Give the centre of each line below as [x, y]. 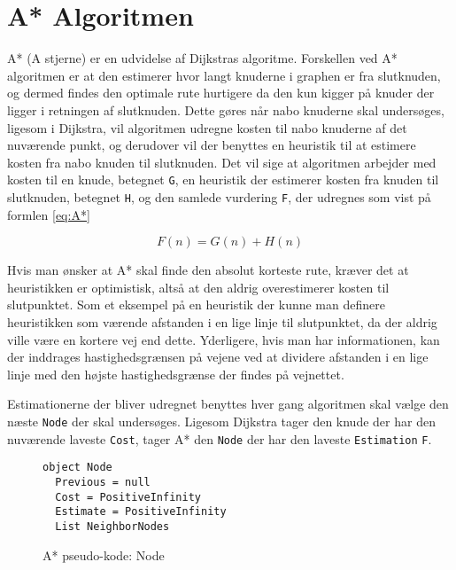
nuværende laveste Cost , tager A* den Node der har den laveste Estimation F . [220, 438]
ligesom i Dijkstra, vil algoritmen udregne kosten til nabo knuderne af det [207, 127]
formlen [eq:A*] [49, 214]
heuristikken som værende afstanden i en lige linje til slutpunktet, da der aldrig [222, 321]
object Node [77, 468]
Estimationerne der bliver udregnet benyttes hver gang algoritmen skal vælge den [228, 404]
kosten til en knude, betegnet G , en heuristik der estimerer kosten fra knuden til [223, 180]
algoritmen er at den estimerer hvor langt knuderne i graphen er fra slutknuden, [224, 75]
